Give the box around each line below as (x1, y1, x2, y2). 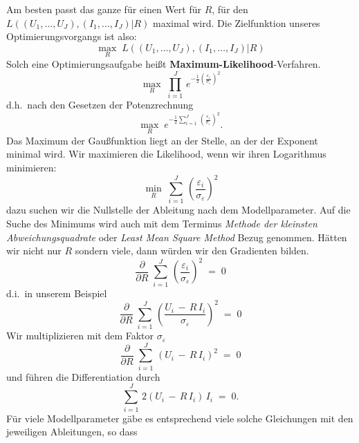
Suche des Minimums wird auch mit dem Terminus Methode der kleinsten (6, 216, 317, 231)
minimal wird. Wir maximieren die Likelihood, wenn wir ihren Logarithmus (6, 147, 326, 161)
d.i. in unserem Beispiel (6, 285, 107, 300)
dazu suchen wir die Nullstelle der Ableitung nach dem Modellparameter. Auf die (6, 202, 351, 217)
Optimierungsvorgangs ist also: (6, 29, 137, 44)
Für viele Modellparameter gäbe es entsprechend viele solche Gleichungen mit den (6, 411, 353, 425)
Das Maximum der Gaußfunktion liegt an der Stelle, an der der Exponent (6, 133, 318, 147)
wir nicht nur (6, 243, 62, 258)
